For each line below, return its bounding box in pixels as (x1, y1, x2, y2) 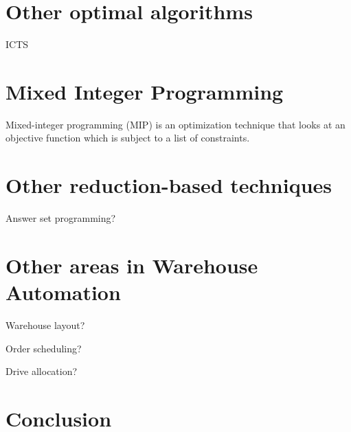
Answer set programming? (5, 211, 116, 225)
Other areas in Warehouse (5, 251, 258, 279)
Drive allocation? (5, 364, 78, 378)
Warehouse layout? (5, 318, 85, 332)
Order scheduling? (5, 341, 82, 355)
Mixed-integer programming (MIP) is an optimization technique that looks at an (5, 117, 346, 131)
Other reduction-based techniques (5, 171, 332, 199)
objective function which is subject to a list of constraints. (5, 130, 250, 145)
